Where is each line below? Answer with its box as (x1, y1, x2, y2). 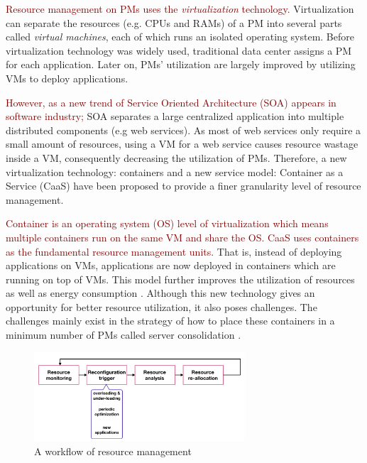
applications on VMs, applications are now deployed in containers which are (6, 258, 336, 273)
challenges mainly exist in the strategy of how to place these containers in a (6, 313, 335, 328)
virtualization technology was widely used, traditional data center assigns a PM (6, 43, 352, 58)
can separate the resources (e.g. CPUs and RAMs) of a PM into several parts (6, 15, 342, 30)
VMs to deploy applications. (6, 70, 128, 85)
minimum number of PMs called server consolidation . (6, 327, 241, 342)
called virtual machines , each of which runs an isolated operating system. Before (6, 29, 354, 44)
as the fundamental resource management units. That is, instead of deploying (6, 244, 342, 258)
